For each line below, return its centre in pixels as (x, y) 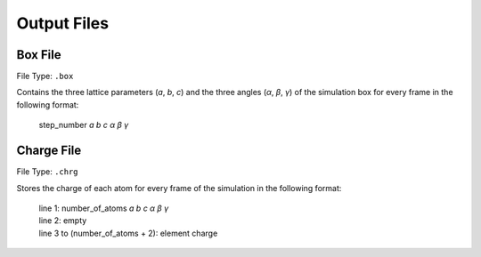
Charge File (49, 151)
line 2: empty (63, 221)
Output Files (63, 23)
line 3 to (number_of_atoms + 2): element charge (128, 233)
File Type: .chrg (48, 172)
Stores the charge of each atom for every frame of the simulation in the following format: (179, 188)
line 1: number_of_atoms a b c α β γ (104, 208)
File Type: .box (45, 76)
